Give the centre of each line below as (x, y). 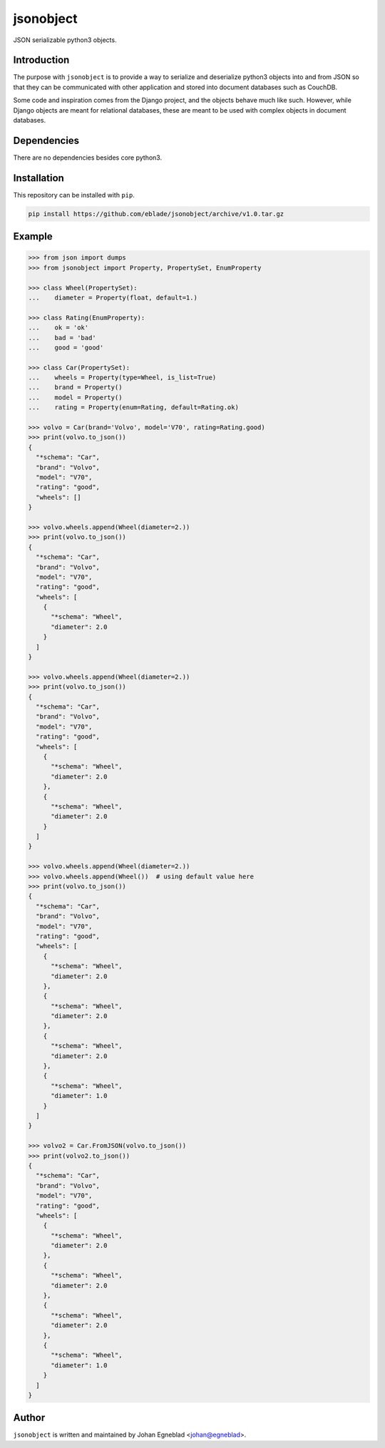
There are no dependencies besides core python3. (88, 158)
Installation (38, 178)
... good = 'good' (66, 347)
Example (33, 236)
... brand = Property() (75, 387)
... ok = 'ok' (58, 328)
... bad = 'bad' (62, 338)
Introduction (41, 60)
